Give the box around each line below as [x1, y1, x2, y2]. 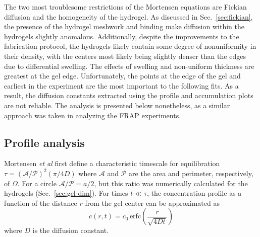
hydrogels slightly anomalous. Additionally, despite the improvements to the [4, 31, 239, 41]
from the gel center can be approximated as [85, 197, 220, 208]
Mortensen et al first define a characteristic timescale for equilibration [4, 158, 220, 169]
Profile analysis [4, 134, 85, 150]
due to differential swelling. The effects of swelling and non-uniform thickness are [4, 60, 254, 71]
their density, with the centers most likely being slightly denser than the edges [4, 50, 246, 61]
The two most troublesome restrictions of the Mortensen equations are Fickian [4, 2, 247, 12]
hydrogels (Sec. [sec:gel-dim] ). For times [4, 188, 128, 198]
